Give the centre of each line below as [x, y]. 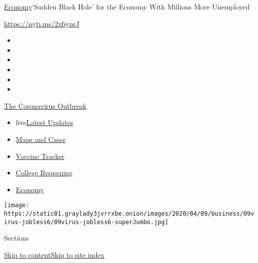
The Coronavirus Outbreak [45, 105]
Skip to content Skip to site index [54, 254]
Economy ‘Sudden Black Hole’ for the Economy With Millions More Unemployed [127, 6]
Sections [16, 238]
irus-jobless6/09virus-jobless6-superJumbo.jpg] [86, 222]
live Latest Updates [44, 122]
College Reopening [44, 173]
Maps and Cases [41, 139]
